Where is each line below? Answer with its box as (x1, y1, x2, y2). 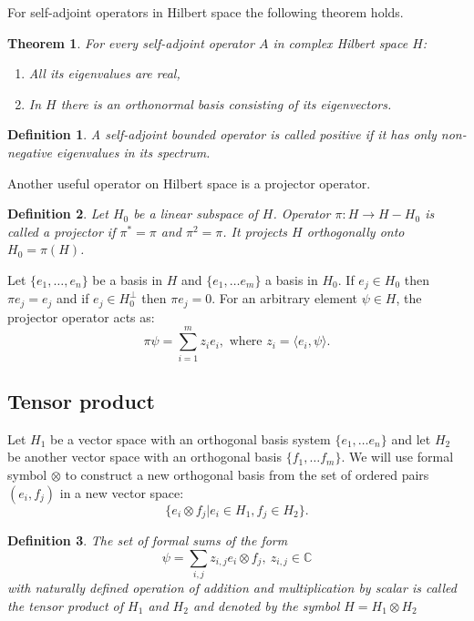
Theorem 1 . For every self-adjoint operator (7, 33, 254, 52)
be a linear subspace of (133, 204, 258, 223)
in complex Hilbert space (273, 33, 408, 52)
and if (57, 289, 89, 308)
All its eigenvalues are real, (28, 64, 180, 83)
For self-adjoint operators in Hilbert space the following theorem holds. (7, 3, 404, 21)
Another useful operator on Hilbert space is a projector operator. (7, 173, 371, 192)
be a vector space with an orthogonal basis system (50, 429, 331, 448)
